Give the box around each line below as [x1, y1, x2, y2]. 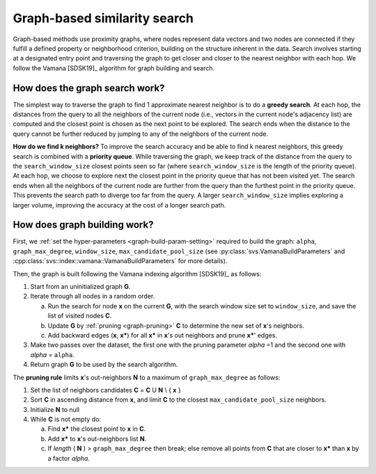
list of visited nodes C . [47, 312, 112, 320]
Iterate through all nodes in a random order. [30, 292, 155, 301]
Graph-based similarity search [13, 10, 194, 26]
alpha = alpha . [30, 350, 75, 358]
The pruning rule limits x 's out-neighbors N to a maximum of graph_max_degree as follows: [13, 373, 281, 381]
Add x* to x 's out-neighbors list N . [47, 434, 147, 443]
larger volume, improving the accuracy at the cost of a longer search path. [13, 200, 226, 209]
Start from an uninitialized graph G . [30, 283, 131, 290]
